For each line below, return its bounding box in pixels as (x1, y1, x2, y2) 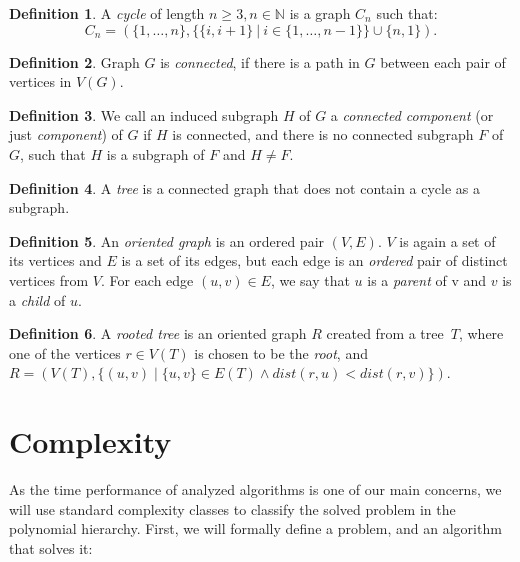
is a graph (289, 3, 351, 23)
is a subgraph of (106, 143, 205, 164)
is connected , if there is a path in (160, 51, 360, 72)
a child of (9, 289, 66, 310)
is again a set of (399, 230, 496, 251)
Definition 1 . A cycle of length (9, 3, 205, 23)
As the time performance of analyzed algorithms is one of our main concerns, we (9, 479, 502, 500)
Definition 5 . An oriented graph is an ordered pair (9, 230, 325, 251)
